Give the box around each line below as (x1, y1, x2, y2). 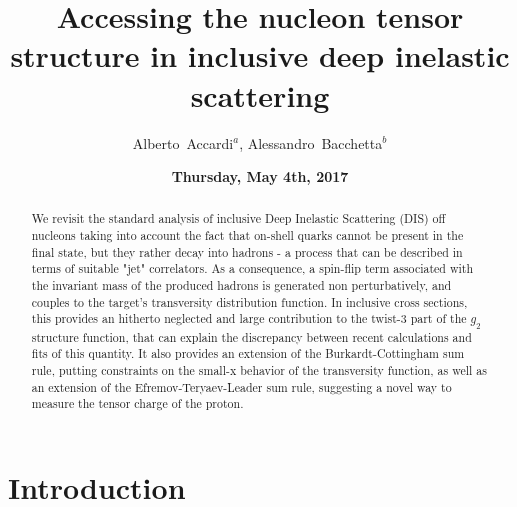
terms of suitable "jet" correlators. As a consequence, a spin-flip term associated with (31, 260, 474, 277)
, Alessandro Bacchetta (239, 132, 383, 153)
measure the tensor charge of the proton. (31, 395, 244, 412)
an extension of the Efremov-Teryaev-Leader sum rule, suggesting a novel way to (31, 378, 452, 395)
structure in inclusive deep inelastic (10, 35, 510, 76)
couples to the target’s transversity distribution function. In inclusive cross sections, (31, 293, 468, 310)
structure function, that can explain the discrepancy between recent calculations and (31, 328, 472, 345)
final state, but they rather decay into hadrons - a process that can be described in (31, 243, 463, 260)
